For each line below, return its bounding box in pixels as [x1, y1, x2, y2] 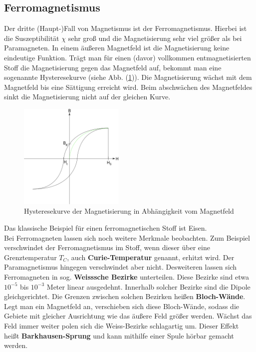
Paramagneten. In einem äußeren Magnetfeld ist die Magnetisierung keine [4, 42, 230, 53]
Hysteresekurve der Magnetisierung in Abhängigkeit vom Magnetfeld [24, 206, 234, 216]
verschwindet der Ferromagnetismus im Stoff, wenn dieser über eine [4, 242, 210, 253]
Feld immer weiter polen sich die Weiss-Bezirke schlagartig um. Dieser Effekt [4, 320, 239, 331]
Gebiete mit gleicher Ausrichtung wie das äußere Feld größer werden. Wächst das [4, 311, 252, 321]
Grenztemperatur [4, 252, 57, 262]
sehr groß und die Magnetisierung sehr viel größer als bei [68, 32, 242, 43]
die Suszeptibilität [4, 32, 59, 43]
